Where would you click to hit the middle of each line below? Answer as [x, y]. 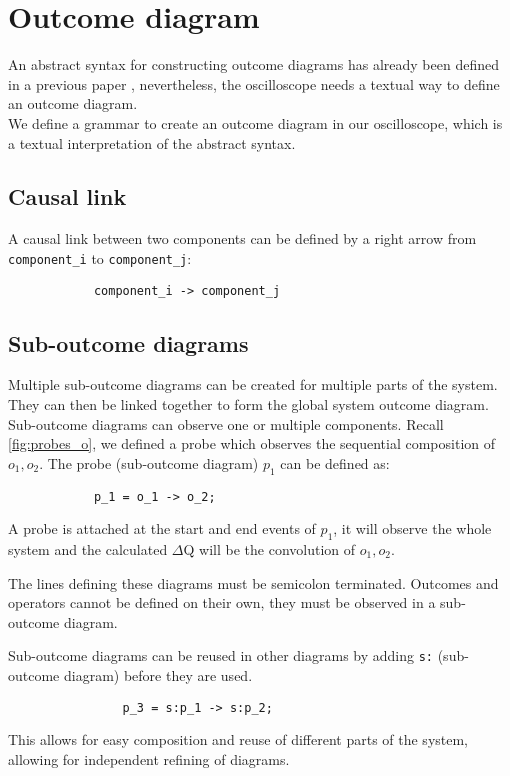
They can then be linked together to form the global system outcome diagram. [248, 404]
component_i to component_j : [100, 257]
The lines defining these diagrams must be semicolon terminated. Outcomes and [253, 582]
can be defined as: [335, 462]
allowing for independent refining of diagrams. [149, 758]
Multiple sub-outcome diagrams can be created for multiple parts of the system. [253, 384]
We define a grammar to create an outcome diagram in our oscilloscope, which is [255, 122]
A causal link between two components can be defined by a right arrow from [242, 238]
